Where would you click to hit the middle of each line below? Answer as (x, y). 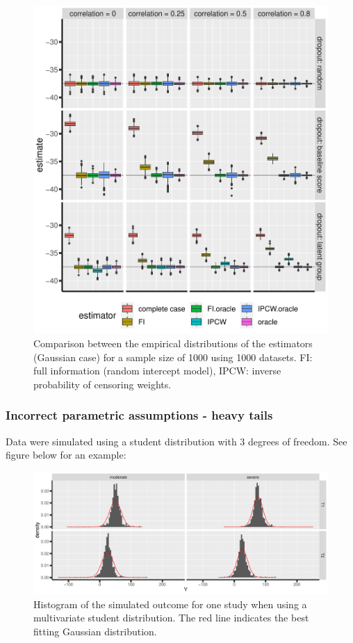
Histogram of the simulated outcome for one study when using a (170, 604)
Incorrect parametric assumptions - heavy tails (139, 415)
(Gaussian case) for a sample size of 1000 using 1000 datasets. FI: (173, 357)
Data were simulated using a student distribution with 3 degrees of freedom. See (176, 441)
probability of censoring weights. (102, 384)
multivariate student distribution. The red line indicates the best (171, 618)
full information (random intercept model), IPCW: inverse (157, 371)
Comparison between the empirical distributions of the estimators (173, 343)
